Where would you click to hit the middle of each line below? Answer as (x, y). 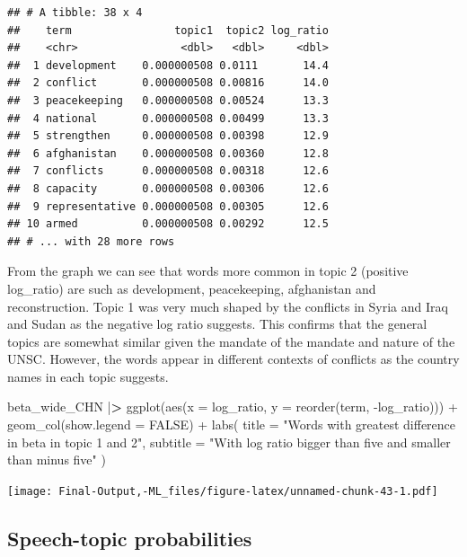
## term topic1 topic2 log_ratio (168, 30)
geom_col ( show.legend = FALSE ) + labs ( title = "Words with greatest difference (232, 424)
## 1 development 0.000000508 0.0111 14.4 (168, 65)
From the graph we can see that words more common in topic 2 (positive (208, 271)
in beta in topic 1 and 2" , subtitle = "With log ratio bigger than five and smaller (229, 442)
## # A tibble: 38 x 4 (75, 13)
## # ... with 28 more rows (91, 241)
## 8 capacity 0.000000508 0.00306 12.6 (168, 188)
